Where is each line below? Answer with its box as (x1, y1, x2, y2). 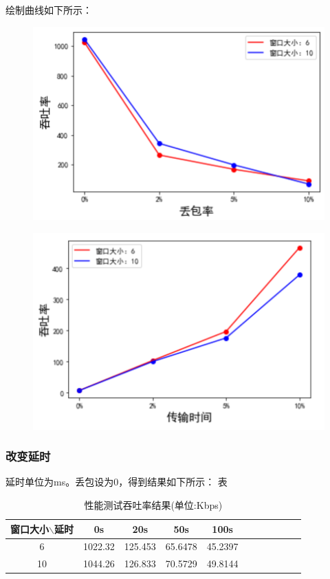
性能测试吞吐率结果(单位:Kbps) (84, 498, 223, 512)
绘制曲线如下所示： (5, 3, 92, 17)
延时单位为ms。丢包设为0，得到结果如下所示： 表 (5, 474, 228, 489)
